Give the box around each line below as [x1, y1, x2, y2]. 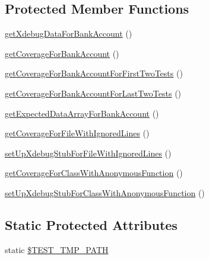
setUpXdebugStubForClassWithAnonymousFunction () [5, 186, 205, 199]
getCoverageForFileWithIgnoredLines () [5, 127, 150, 139]
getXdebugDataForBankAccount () [5, 27, 132, 40]
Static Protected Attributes [5, 215, 178, 234]
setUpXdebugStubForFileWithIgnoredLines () [5, 146, 172, 159]
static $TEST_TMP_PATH [5, 243, 109, 255]
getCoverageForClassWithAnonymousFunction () [5, 167, 183, 179]
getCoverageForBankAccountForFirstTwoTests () [5, 67, 183, 79]
